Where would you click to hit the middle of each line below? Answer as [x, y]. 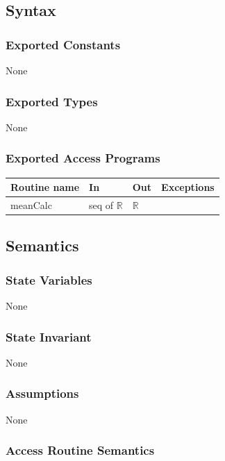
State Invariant [49, 336]
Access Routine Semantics [80, 450]
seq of [101, 204]
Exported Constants [63, 44]
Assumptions [42, 393]
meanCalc [31, 204]
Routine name [45, 187]
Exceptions [188, 187]
